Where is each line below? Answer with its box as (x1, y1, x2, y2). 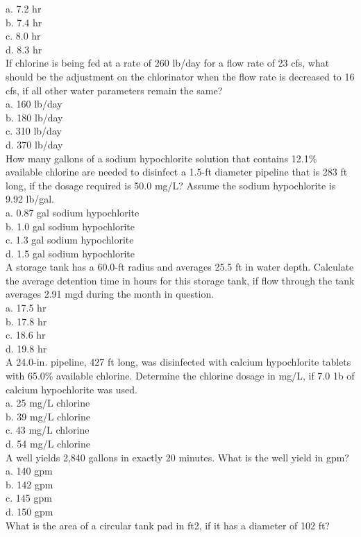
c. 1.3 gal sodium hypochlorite (6, 232, 134, 247)
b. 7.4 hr (6, 15, 42, 29)
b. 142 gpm (6, 477, 53, 491)
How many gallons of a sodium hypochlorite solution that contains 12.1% (6, 151, 317, 165)
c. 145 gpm (6, 491, 52, 505)
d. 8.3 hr (6, 42, 42, 56)
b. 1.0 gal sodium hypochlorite (6, 219, 135, 233)
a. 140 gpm (6, 463, 53, 478)
